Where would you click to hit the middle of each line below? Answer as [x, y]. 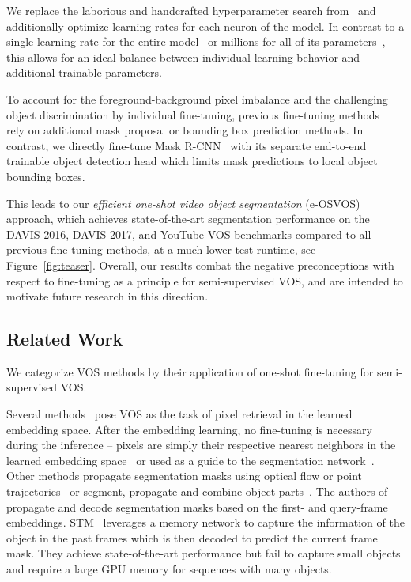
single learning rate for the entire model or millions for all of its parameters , [196, 42]
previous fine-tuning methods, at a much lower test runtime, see [161, 249]
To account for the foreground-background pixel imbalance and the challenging [197, 98]
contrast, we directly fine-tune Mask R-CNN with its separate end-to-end [187, 145]
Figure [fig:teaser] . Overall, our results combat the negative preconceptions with [200, 265]
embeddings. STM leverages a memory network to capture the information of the [205, 522]
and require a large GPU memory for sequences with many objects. [169, 569]
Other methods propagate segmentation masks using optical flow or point [185, 476]
